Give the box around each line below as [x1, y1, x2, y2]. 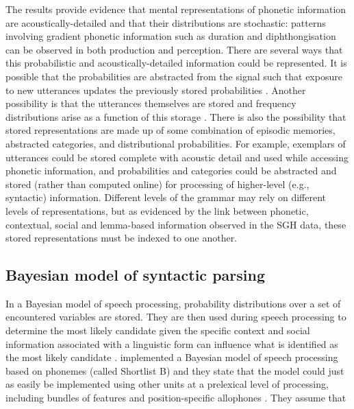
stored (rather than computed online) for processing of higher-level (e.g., [5, 176, 309, 191]
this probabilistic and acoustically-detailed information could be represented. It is [5, 56, 347, 70]
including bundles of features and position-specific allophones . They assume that [5, 390, 346, 405]
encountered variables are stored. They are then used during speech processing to [5, 309, 346, 324]
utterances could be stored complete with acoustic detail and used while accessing [5, 150, 349, 164]
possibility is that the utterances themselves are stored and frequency [5, 96, 296, 110]
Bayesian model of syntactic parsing [5, 264, 265, 285]
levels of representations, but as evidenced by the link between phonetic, [5, 203, 309, 218]
